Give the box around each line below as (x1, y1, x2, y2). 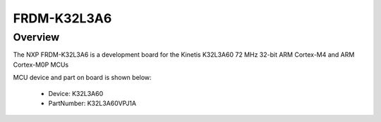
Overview (13, 31, 60, 43)
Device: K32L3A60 (48, 89, 104, 97)
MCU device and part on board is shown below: (13, 74, 152, 82)
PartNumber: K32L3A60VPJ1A (48, 99, 137, 107)
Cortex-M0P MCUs (13, 60, 69, 69)
